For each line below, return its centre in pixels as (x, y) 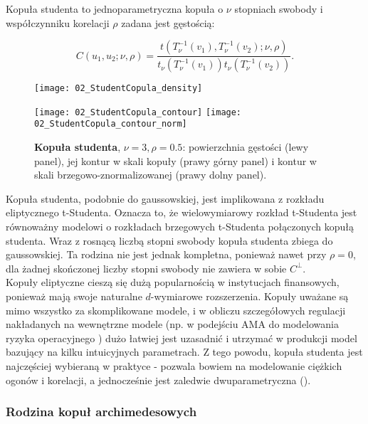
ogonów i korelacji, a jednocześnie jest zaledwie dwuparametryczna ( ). (158, 380)
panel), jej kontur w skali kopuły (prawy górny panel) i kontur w (175, 160)
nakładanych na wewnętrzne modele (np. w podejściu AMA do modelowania (172, 324)
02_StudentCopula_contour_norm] (111, 124)
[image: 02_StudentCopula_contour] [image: (138, 112)
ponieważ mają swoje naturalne (74, 296)
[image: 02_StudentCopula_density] (119, 89)
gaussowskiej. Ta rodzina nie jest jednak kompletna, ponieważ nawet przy (166, 254)
